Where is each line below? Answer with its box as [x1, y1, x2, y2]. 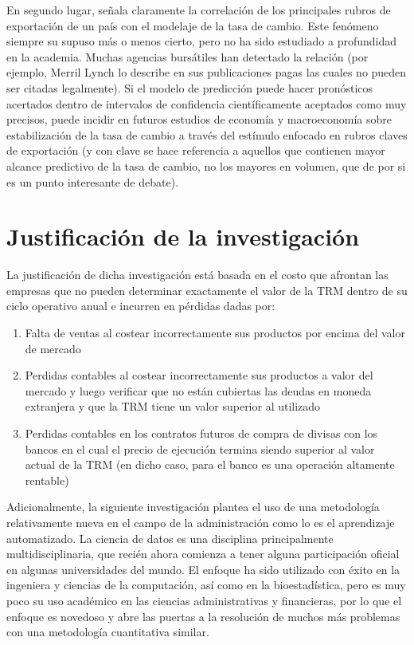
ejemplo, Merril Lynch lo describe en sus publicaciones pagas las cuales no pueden [6, 64, 407, 81]
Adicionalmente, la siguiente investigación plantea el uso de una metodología [6, 498, 380, 515]
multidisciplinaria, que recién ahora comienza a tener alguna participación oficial [6, 545, 400, 562]
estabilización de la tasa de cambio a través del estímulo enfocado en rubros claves [6, 126, 408, 143]
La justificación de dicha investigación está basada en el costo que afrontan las [6, 266, 389, 283]
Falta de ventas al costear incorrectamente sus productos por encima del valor [25, 324, 405, 341]
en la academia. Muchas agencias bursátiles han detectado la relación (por [6, 48, 369, 65]
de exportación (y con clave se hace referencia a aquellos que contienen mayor [6, 142, 385, 159]
